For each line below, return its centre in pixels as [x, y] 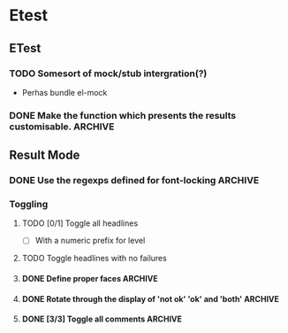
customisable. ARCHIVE [62, 127]
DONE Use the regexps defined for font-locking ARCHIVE [134, 181]
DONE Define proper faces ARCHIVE [90, 279]
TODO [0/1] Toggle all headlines [80, 223]
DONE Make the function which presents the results [123, 115]
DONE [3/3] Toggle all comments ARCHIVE [102, 319]
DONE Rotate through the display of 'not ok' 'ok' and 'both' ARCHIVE [151, 298]
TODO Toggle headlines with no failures [95, 259]
